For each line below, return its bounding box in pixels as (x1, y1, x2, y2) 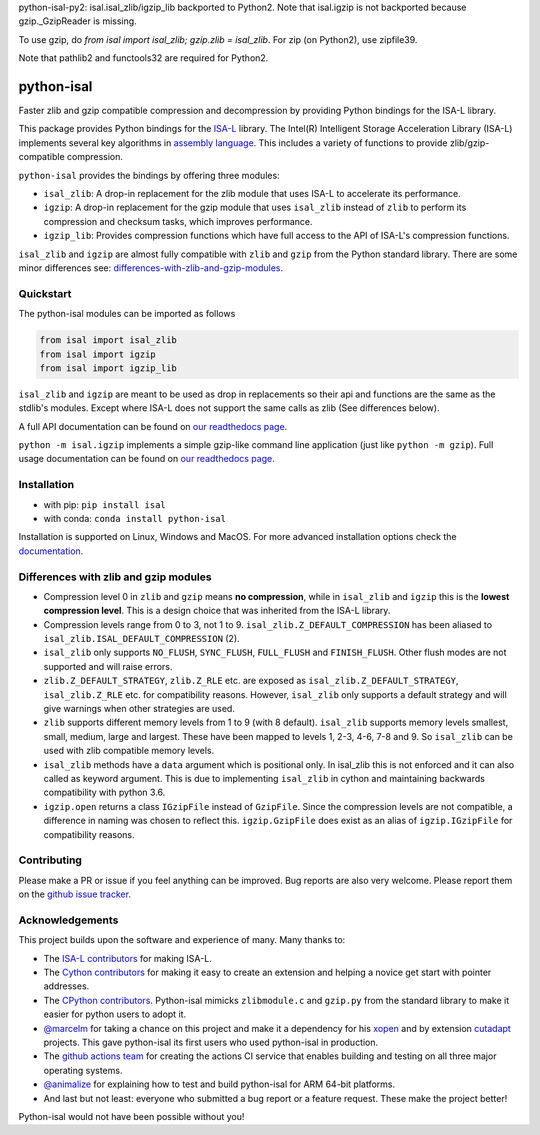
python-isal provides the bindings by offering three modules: (18, 169, 280, 181)
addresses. (43, 980, 90, 992)
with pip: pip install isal (43, 498, 167, 510)
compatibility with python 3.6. (43, 786, 166, 799)
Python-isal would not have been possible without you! (18, 1110, 245, 1122)
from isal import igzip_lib (39, 362, 177, 374)
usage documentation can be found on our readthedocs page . (18, 453, 275, 465)
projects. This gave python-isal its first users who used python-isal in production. (43, 1036, 379, 1048)
